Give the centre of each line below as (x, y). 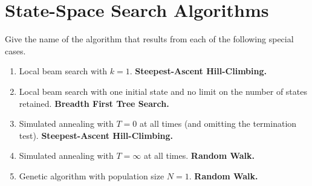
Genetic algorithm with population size (92, 175)
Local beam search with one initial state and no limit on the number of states (163, 91)
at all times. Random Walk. (199, 156)
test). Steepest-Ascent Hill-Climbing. (96, 135)
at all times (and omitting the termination (218, 123)
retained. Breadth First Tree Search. (94, 103)
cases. (15, 50)
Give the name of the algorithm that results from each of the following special (149, 39)
